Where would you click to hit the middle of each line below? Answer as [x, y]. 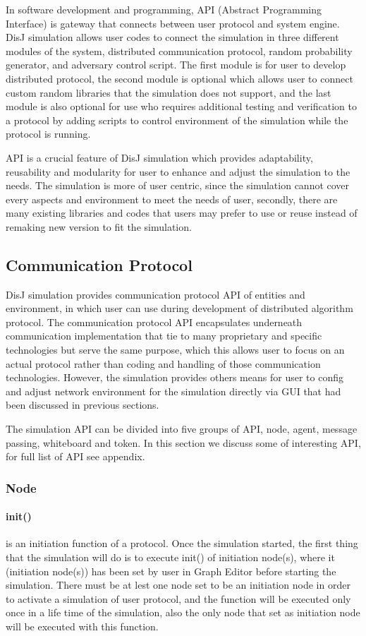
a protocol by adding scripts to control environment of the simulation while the [177, 120]
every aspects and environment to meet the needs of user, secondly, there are [172, 199]
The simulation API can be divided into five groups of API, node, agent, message [182, 429]
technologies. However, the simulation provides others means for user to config [175, 377]
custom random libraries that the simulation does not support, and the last [169, 92]
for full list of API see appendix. [75, 456]
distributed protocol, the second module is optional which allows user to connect [179, 78]
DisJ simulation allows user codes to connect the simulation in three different [172, 37]
